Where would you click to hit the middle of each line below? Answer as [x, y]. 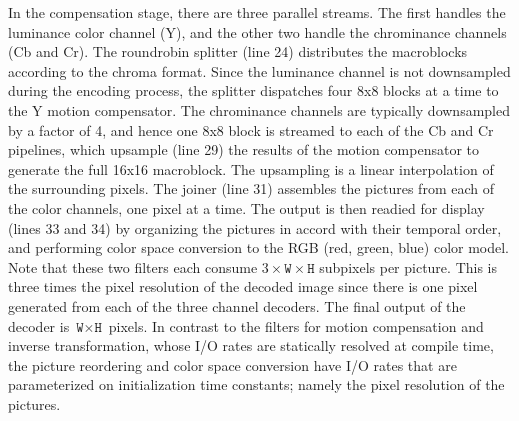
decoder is [39, 325]
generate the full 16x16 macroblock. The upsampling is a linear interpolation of [251, 168]
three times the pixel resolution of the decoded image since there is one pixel [243, 286]
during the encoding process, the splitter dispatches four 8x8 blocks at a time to [253, 90]
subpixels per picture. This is [408, 266]
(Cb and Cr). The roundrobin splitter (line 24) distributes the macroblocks [238, 51]
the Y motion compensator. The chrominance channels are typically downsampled [259, 109]
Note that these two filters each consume [133, 266]
